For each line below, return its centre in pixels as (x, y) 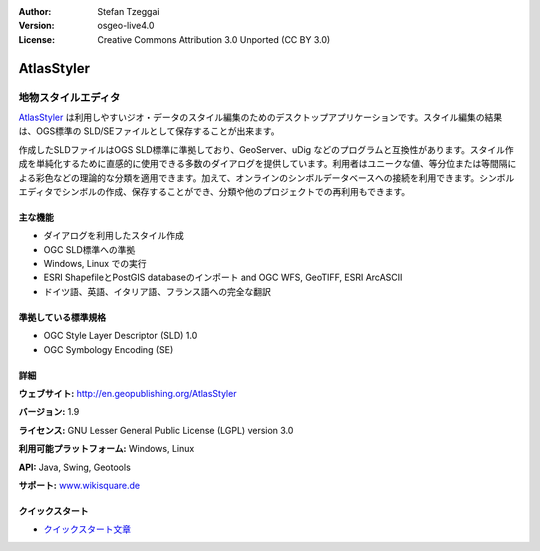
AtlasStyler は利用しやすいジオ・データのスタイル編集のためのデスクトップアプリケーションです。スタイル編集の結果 (260, 117)
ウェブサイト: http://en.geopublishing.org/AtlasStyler (127, 394)
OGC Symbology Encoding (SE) (108, 349)
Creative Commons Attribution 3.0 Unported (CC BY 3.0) (214, 39)
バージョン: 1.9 (49, 412)
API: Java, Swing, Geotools (75, 467)
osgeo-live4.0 (126, 26)
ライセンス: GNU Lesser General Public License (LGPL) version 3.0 (156, 430)
